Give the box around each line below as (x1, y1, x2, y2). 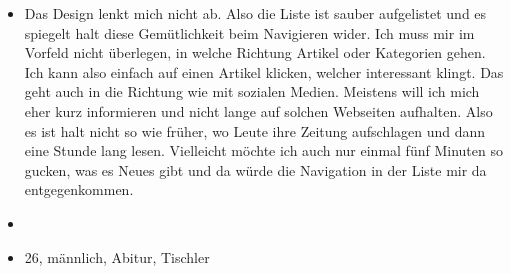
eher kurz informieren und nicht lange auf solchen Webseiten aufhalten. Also (24, 100, 493, 121)
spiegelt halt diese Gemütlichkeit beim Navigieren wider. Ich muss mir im (24, 22, 475, 43)
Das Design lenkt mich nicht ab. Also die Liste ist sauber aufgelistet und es (24, 3, 487, 23)
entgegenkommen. (24, 179, 134, 200)
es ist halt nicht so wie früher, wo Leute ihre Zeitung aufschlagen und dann (24, 120, 486, 141)
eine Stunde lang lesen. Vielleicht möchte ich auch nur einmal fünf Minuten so (24, 140, 503, 161)
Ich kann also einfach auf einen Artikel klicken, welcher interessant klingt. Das (24, 61, 504, 82)
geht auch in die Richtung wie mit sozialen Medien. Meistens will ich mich (24, 81, 480, 102)
